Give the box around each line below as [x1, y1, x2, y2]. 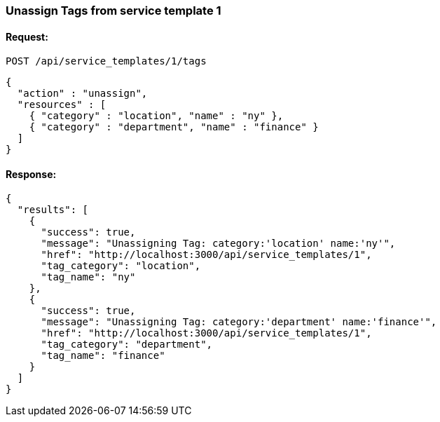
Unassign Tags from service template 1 [6, 4, 221, 18]
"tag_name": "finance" [41, 350, 165, 362]
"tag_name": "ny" [41, 271, 136, 283]
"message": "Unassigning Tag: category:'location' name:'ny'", [41, 238, 396, 250]
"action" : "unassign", [17, 88, 148, 100]
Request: [6, 30, 48, 43]
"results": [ [17, 204, 89, 216]
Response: [6, 168, 57, 180]
